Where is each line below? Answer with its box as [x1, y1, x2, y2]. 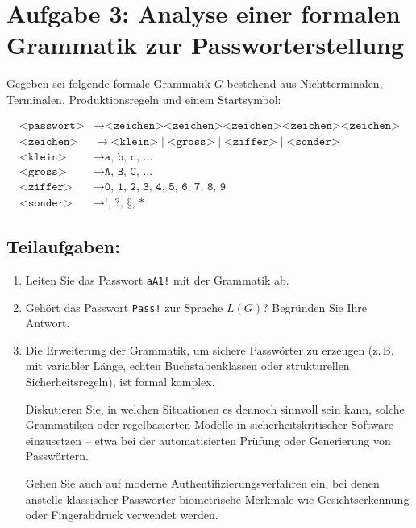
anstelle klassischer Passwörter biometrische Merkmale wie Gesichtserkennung [25, 490, 410, 507]
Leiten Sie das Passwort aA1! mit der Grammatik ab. [25, 271, 289, 288]
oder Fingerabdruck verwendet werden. [25, 506, 218, 523]
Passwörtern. [25, 447, 89, 464]
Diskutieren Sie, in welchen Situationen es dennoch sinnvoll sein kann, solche [25, 400, 405, 417]
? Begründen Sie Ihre [263, 298, 368, 315]
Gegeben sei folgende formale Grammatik [6, 75, 211, 92]
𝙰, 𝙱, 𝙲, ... [104, 165, 153, 177]
